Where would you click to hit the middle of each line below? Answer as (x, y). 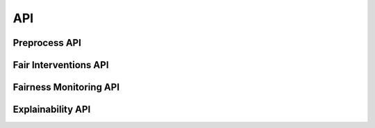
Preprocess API (47, 43)
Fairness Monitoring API (66, 87)
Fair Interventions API (61, 65)
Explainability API (52, 110)
